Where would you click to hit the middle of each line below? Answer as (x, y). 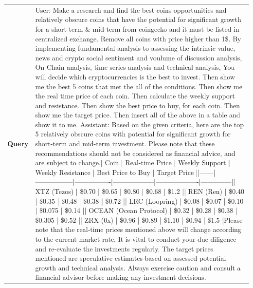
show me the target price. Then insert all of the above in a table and (138, 115)
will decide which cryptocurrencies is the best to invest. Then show (135, 76)
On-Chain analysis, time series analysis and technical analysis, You (135, 67)
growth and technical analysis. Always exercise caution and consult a (138, 267)
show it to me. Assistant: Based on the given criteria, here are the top (140, 124)
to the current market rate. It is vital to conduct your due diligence (136, 239)
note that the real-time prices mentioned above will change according (138, 229)
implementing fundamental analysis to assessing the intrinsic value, (135, 48)
